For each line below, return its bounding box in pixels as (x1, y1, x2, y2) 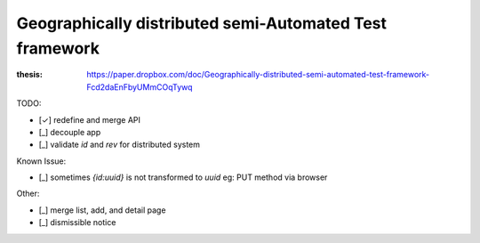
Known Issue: (16, 156, 67, 166)
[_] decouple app (38, 126, 101, 137)
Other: (16, 188, 40, 199)
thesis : (16, 69, 44, 80)
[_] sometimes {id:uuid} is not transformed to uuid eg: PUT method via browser (38, 172, 328, 182)
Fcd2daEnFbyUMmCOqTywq (86, 81, 193, 93)
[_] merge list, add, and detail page (38, 205, 166, 215)
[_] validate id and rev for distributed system (38, 139, 200, 150)
